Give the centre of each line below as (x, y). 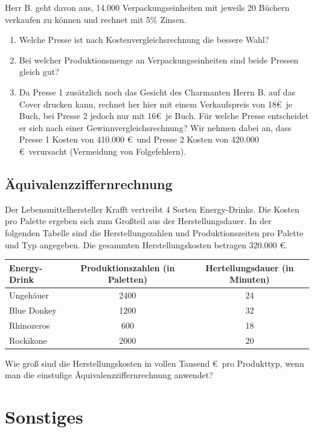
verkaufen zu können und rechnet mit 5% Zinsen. (96, 19)
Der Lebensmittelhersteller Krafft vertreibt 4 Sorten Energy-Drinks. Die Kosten (152, 209)
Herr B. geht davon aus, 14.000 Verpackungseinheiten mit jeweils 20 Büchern (147, 7)
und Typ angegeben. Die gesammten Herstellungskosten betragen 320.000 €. (146, 244)
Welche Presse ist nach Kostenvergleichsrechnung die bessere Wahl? (144, 40)
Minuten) (250, 279)
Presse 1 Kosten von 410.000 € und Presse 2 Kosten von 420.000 (139, 139)
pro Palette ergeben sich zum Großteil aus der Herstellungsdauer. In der (138, 221)
